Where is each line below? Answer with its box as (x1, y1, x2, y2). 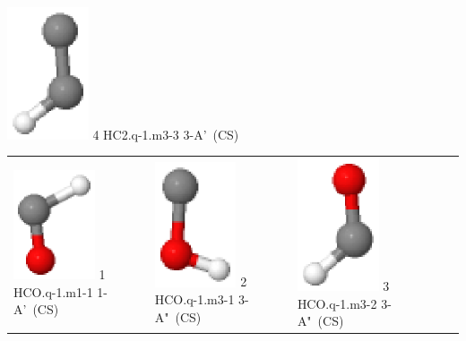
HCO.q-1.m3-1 (154, 290, 235, 309)
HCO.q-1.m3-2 (297, 294, 377, 312)
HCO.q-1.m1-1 (13, 282, 93, 301)
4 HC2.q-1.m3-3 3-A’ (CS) (92, 124, 239, 143)
